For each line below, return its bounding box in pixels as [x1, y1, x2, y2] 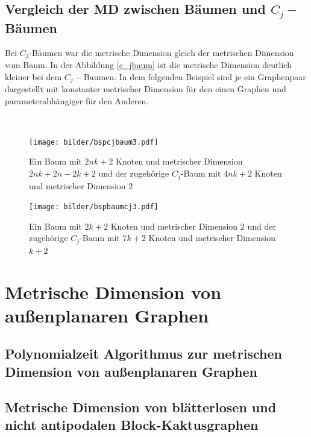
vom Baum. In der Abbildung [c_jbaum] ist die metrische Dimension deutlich [5, 58, 292, 71]
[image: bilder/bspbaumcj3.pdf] [29, 203, 159, 212]
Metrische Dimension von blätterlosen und [5, 397, 277, 416]
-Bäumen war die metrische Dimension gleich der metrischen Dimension [29, 46, 294, 59]
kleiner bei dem [5, 70, 62, 83]
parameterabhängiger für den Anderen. [5, 94, 149, 107]
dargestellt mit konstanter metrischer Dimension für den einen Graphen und [5, 83, 286, 95]
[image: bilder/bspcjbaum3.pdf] [29, 137, 159, 146]
